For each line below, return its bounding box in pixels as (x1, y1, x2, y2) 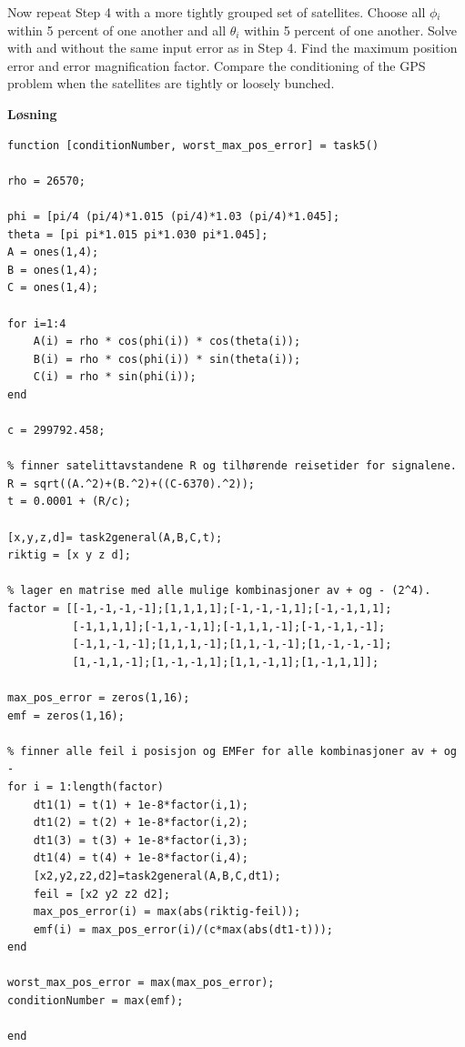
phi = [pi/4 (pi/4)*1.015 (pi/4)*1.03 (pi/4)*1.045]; (7, 209, 340, 223)
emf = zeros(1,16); (7, 709, 125, 722)
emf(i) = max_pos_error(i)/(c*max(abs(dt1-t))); (33, 922, 333, 936)
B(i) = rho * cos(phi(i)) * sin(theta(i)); (33, 352, 301, 366)
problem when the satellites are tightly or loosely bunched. (7, 74, 335, 93)
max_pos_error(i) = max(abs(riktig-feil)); (33, 905, 301, 919)
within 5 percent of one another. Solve (244, 20, 457, 39)
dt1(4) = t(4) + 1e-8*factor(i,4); (33, 851, 248, 865)
